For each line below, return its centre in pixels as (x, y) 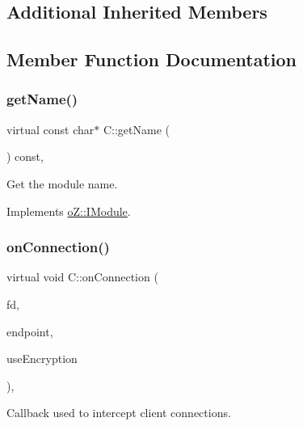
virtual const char (50, 129)
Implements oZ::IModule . (69, 211)
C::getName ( (136, 129)
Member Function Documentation (152, 59)
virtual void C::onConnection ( (82, 277)
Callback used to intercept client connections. (119, 413)
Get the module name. (62, 183)
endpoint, (30, 331)
